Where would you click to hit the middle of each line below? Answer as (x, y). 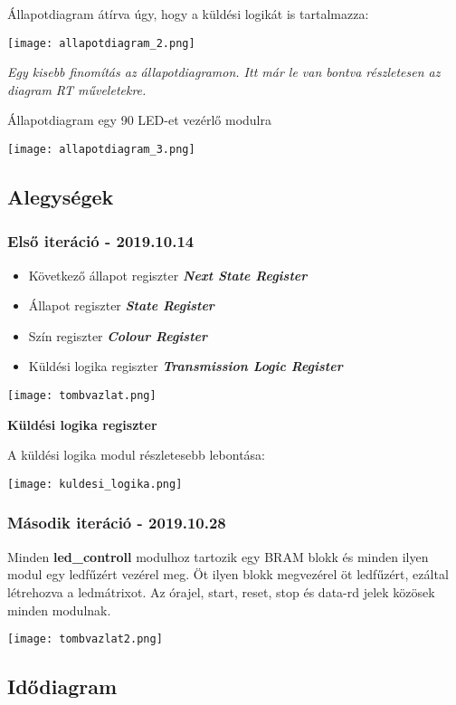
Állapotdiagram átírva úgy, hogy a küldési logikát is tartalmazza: (188, 14)
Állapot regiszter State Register (121, 305)
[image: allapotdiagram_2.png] (101, 43)
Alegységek (61, 197)
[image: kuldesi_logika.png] (95, 484)
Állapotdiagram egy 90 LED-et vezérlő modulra (139, 120)
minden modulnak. (59, 610)
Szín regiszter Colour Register (118, 335)
